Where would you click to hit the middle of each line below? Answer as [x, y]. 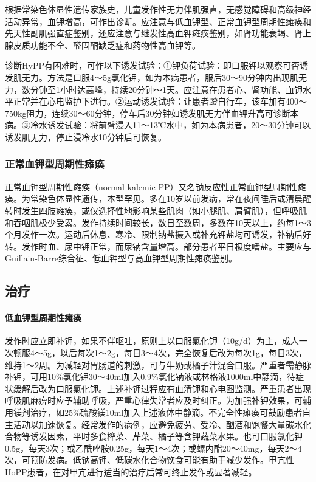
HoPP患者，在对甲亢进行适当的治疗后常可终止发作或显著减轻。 [131, 472]
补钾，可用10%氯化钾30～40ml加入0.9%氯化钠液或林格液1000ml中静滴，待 [150, 377]
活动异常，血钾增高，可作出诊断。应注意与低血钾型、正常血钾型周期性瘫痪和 [158, 21]
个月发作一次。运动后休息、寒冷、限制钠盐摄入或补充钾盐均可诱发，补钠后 [154, 234]
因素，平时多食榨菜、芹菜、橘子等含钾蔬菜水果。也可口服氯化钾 [175, 436]
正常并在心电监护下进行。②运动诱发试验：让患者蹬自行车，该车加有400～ [160, 101]
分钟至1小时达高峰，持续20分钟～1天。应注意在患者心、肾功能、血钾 [166, 89]
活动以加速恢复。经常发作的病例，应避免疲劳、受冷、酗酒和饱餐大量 [149, 424]
